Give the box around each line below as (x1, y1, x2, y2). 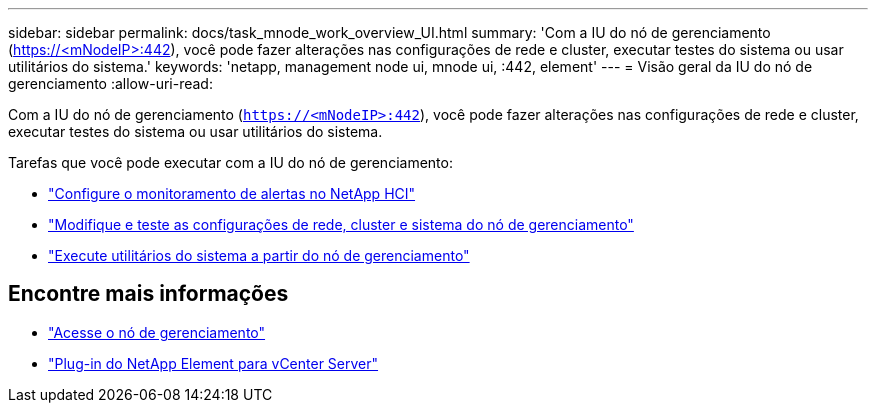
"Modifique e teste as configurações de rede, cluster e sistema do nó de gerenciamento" (48, 216, 634, 233)
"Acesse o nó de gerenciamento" (48, 323, 266, 341)
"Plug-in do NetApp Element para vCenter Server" (48, 354, 379, 372)
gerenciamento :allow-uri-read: (8, 75, 213, 92)
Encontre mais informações (8, 281, 289, 307)
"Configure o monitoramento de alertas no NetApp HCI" (48, 185, 416, 202)
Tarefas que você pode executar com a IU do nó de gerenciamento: (8, 154, 453, 171)
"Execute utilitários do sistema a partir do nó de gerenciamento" (48, 247, 470, 264)
